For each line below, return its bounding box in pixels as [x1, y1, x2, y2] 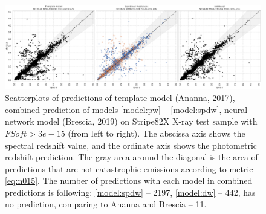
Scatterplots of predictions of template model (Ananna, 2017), [5, 91, 235, 104]
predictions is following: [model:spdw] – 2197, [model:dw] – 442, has [5, 186, 256, 198]
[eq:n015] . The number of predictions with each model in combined [5, 174, 253, 187]
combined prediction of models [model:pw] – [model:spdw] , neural [5, 103, 248, 115]
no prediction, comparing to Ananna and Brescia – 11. [5, 198, 207, 210]
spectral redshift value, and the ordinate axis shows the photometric [5, 138, 258, 151]
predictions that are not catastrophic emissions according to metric [5, 162, 253, 175]
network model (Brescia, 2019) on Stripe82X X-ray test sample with [5, 115, 258, 128]
